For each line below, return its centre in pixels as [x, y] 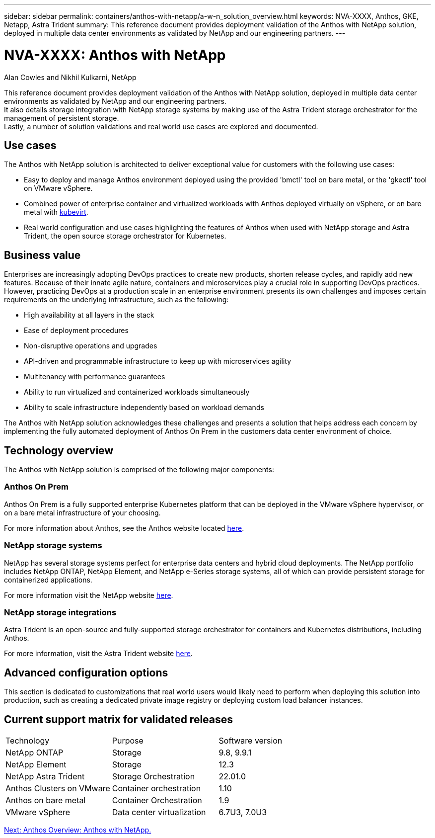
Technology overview [59, 450]
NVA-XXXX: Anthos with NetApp [115, 55]
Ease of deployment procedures [76, 331]
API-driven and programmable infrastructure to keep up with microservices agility [158, 361]
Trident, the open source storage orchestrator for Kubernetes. [125, 236]
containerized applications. [48, 580]
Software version [251, 740]
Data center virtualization [159, 812]
